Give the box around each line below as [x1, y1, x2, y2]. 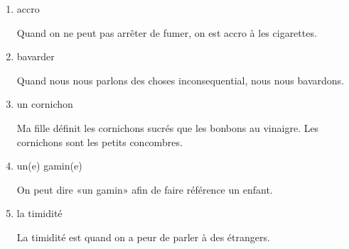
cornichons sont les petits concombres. [16, 134, 183, 149]
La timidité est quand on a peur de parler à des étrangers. [16, 229, 270, 244]
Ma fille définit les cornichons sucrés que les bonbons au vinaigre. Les [16, 120, 319, 135]
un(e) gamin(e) [16, 158, 82, 173]
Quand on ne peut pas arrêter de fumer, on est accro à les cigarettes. [16, 25, 317, 40]
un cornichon [16, 96, 73, 111]
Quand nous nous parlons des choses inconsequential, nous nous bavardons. [16, 72, 344, 87]
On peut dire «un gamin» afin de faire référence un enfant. [16, 182, 273, 197]
